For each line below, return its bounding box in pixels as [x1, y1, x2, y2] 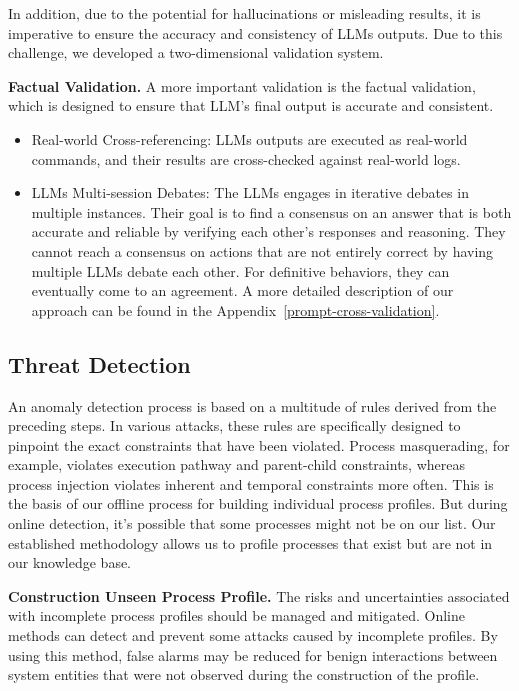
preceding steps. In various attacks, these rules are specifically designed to [8, 415, 461, 436]
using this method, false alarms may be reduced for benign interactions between [8, 644, 498, 665]
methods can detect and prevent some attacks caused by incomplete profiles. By [8, 625, 498, 646]
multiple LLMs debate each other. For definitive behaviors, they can [31, 260, 450, 281]
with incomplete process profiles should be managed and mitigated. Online [8, 605, 465, 626]
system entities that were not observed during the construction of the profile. [8, 664, 480, 685]
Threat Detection [8, 348, 191, 379]
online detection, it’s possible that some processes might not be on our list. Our [8, 513, 496, 534]
